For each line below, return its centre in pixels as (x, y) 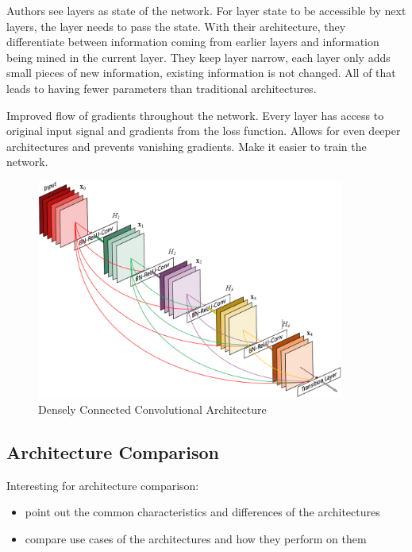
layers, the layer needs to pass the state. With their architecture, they (176, 26)
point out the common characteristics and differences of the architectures (202, 512)
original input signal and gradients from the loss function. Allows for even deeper (204, 131)
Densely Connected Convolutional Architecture (152, 409)
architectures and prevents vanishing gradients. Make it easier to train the (187, 146)
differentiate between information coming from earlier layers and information (193, 42)
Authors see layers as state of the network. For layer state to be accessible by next (206, 10)
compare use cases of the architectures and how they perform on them (196, 539)
